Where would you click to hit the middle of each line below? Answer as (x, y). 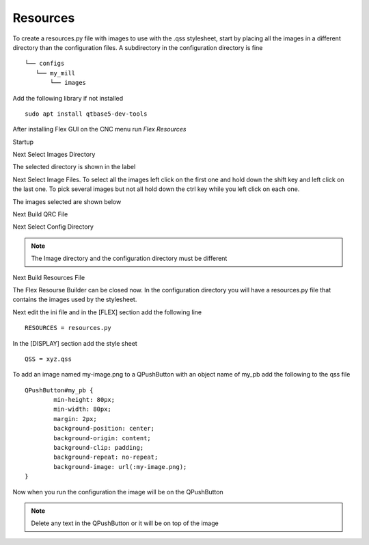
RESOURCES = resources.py (68, 328)
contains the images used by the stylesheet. (75, 300)
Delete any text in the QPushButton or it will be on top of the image (125, 523)
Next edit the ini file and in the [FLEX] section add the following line (107, 312)
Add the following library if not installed (68, 98)
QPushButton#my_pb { (59, 390)
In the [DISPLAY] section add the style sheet (75, 343)
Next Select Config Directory (53, 227)
